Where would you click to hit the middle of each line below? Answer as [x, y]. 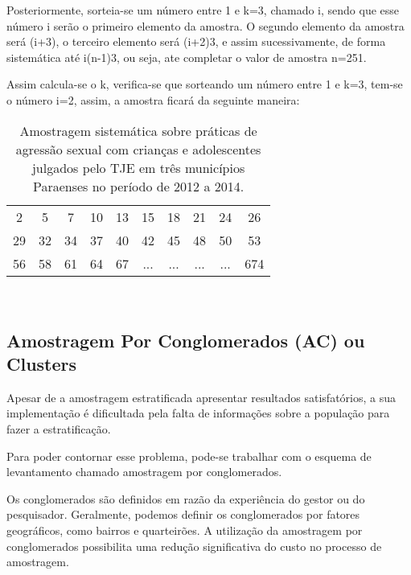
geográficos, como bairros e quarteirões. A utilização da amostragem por [185, 530]
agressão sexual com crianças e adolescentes [138, 149]
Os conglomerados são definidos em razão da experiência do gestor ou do [186, 498]
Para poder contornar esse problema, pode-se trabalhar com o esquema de [189, 456]
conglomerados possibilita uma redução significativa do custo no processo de [194, 546]
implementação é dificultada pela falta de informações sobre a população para [198, 413]
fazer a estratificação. [59, 428]
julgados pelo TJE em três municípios [138, 167]
